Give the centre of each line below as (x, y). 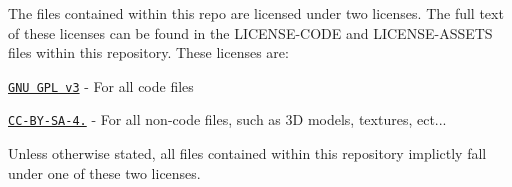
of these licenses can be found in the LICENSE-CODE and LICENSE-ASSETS (250, 32)
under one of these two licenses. (104, 172)
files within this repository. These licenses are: (148, 52)
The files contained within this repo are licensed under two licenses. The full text (256, 13)
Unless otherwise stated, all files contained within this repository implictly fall (247, 153)
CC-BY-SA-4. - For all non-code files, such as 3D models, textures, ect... (227, 119)
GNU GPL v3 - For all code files (101, 85)
